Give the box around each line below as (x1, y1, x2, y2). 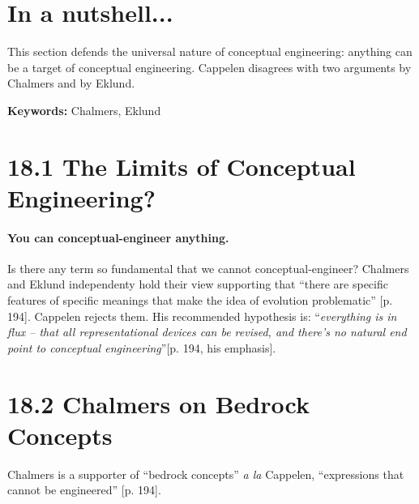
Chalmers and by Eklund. (7, 75, 135, 92)
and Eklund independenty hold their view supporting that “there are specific (7, 275, 388, 293)
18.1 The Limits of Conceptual (7, 149, 356, 182)
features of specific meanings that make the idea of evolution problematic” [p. (7, 292, 393, 309)
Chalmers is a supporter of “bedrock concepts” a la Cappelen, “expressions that (7, 465, 404, 482)
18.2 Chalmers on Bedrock (7, 387, 310, 420)
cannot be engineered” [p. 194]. (7, 481, 161, 498)
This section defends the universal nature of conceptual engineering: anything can (7, 43, 413, 60)
